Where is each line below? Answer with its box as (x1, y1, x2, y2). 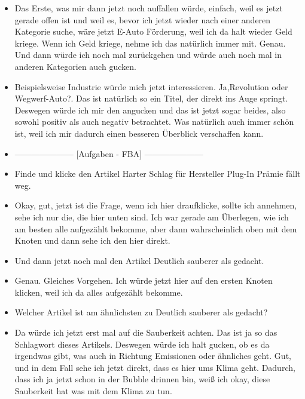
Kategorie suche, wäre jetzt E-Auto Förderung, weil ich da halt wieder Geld (14, 25, 292, 38)
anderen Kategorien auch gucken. (14, 60, 136, 72)
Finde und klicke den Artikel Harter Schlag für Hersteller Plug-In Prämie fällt (14, 167, 301, 180)
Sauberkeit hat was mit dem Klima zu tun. (14, 385, 172, 397)
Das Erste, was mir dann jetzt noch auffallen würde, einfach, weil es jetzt (14, 2, 283, 14)
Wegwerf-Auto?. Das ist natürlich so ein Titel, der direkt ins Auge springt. (14, 92, 288, 105)
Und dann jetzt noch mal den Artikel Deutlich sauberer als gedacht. (14, 254, 264, 266)
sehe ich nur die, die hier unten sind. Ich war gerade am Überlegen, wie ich (14, 210, 289, 223)
